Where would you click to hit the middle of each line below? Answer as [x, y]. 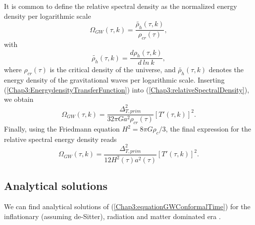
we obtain [19, 99]
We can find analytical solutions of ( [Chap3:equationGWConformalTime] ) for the [127, 206]
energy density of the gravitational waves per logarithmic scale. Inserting [114, 80]
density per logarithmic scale [48, 16]
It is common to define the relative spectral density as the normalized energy [121, 6]
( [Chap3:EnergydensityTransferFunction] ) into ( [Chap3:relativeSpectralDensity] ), [127, 89]
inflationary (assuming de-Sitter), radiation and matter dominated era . [112, 216]
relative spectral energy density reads [60, 139]
